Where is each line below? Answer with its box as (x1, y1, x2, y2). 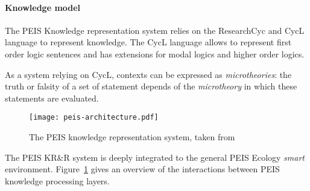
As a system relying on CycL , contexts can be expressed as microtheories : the (5, 68, 292, 80)
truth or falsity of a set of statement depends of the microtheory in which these (5, 80, 297, 92)
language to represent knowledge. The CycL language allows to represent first (5, 36, 292, 48)
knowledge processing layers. (5, 174, 110, 187)
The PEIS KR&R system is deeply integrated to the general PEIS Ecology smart (5, 151, 305, 163)
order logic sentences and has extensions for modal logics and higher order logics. (5, 47, 305, 60)
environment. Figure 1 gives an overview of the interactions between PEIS (5, 163, 280, 175)
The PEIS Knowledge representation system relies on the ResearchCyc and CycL (5, 24, 305, 36)
